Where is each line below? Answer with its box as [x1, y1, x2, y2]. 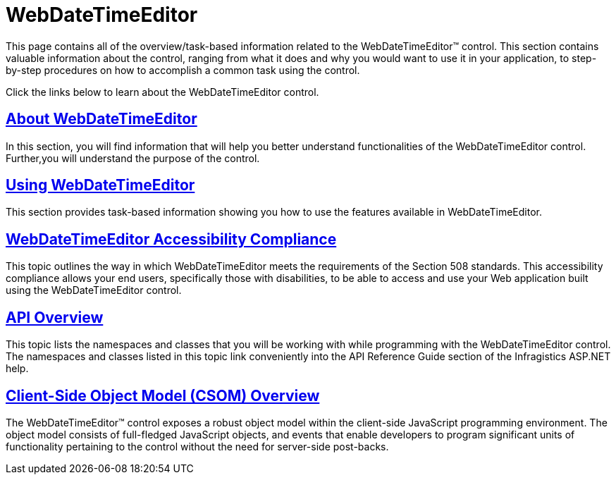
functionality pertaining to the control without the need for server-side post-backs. [6, 440, 389, 453]
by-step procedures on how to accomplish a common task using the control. [6, 63, 360, 76]
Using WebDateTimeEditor [6, 176, 195, 195]
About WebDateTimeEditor [6, 110, 197, 128]
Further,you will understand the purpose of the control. [6, 152, 260, 164]
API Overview [6, 308, 104, 326]
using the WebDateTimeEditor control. [6, 284, 182, 297]
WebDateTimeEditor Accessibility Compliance [6, 230, 337, 248]
